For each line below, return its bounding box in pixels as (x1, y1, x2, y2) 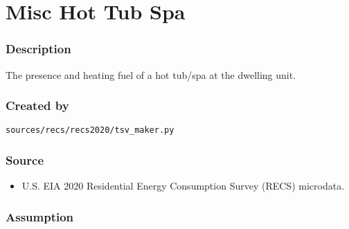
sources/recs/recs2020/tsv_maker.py (6, 125, 174, 136)
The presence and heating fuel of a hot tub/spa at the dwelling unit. (6, 67, 296, 82)
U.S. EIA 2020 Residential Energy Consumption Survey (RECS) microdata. (21, 178, 345, 193)
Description (6, 40, 71, 57)
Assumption (6, 208, 74, 225)
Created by (6, 97, 69, 114)
